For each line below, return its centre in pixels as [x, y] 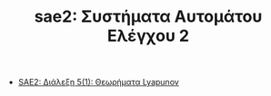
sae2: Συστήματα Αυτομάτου [148, 17]
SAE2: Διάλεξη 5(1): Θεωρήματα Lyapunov [98, 82]
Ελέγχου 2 [148, 36]
